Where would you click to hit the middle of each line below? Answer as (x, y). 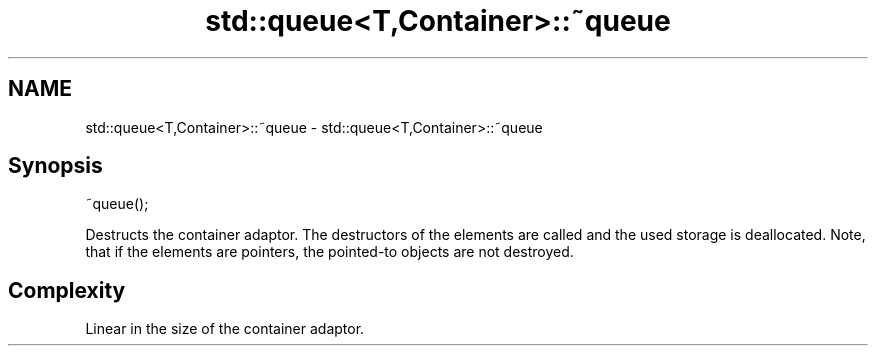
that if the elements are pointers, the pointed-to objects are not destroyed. (329, 252)
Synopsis (55, 166)
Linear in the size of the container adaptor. (225, 329)
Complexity (67, 290)
